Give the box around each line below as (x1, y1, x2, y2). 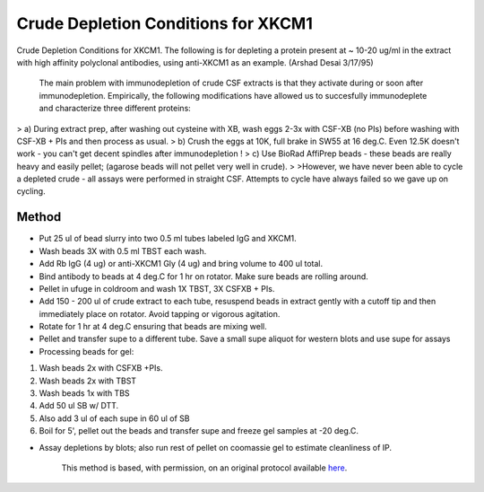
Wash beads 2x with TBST (39, 375, 137, 386)
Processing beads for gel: (39, 346, 134, 356)
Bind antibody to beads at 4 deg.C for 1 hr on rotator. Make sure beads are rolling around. (39, 270, 369, 282)
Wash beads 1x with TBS (39, 388, 130, 399)
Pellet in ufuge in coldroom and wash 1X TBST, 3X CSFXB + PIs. (39, 283, 275, 294)
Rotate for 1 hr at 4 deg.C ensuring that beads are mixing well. (39, 321, 268, 332)
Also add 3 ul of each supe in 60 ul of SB (39, 413, 190, 424)
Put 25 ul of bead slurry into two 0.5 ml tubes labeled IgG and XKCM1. (39, 233, 298, 244)
